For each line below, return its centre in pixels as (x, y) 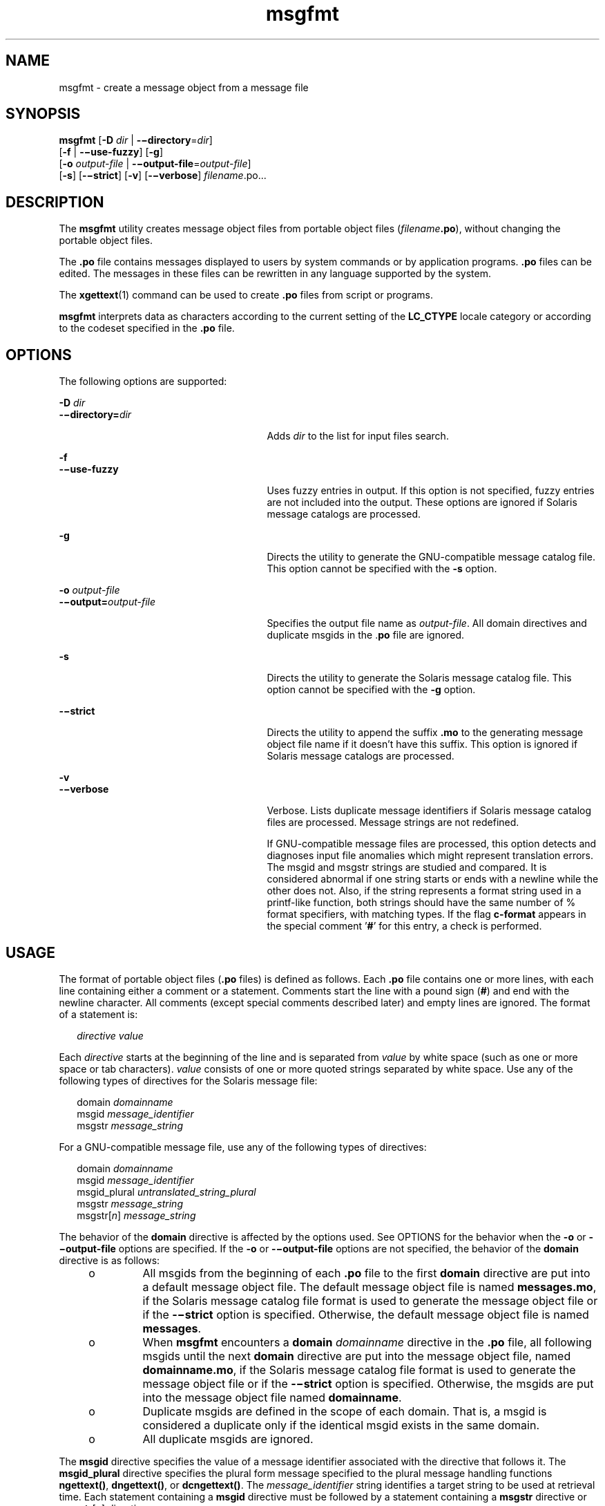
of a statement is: (98, 1014)
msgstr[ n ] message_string (136, 1215)
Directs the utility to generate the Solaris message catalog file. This (419, 678)
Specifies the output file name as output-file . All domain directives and (427, 623)
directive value (110, 1035)
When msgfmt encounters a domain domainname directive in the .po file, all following (367, 1342)
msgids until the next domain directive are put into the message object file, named (357, 1356)
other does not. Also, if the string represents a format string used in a (424, 891)
